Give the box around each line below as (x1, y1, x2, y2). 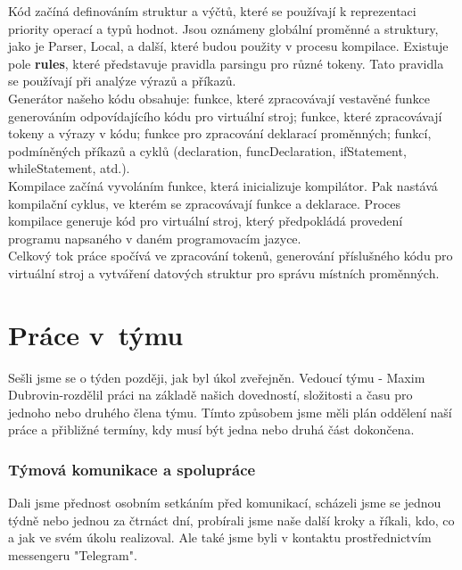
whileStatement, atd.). (8, 159, 130, 178)
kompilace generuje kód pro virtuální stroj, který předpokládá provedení (8, 211, 403, 230)
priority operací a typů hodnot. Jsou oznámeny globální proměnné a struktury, (8, 19, 439, 37)
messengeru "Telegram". (8, 546, 137, 564)
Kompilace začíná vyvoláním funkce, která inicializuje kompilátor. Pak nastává (8, 176, 438, 194)
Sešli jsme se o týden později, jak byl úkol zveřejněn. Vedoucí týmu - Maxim (8, 368, 425, 386)
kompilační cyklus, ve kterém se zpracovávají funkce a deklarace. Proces (8, 194, 400, 212)
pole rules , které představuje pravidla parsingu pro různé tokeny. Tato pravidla (8, 54, 444, 72)
